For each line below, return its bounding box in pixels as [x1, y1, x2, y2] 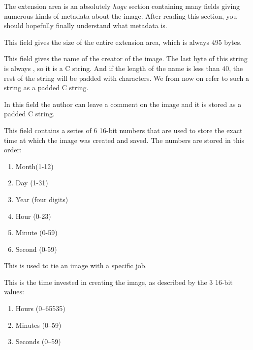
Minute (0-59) [15, 227, 58, 238]
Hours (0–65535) [15, 303, 65, 314]
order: [4, 144, 22, 155]
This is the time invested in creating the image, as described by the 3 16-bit [4, 277, 233, 287]
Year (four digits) [15, 194, 68, 204]
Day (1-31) [15, 177, 48, 188]
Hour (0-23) [15, 210, 51, 221]
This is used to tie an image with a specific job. [4, 260, 147, 271]
